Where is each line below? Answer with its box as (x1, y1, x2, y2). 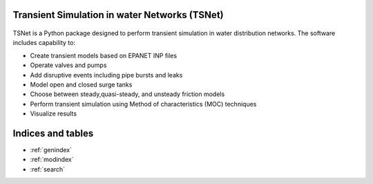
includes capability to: (12, 39, 76, 47)
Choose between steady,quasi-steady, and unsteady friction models (30, 90, 225, 98)
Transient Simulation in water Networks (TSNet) (12, 9, 224, 21)
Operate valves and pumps (30, 61, 107, 69)
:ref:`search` (30, 165, 66, 173)
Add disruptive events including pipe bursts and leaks (30, 71, 183, 79)
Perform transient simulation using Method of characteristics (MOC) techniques (30, 100, 257, 108)
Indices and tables (12, 127, 94, 139)
